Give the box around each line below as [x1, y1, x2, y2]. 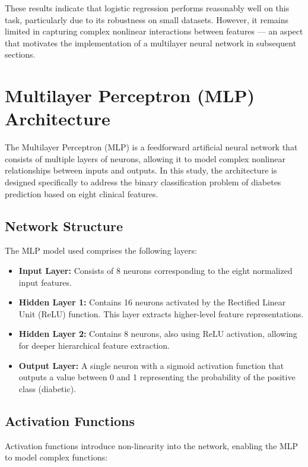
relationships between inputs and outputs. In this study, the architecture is [5, 164, 277, 176]
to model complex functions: [5, 451, 108, 463]
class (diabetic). [18, 382, 77, 395]
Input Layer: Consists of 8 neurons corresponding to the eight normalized [18, 264, 293, 277]
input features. [18, 276, 72, 288]
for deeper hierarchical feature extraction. [18, 339, 170, 352]
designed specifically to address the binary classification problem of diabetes [5, 176, 281, 188]
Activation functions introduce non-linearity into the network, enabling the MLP [5, 439, 299, 452]
